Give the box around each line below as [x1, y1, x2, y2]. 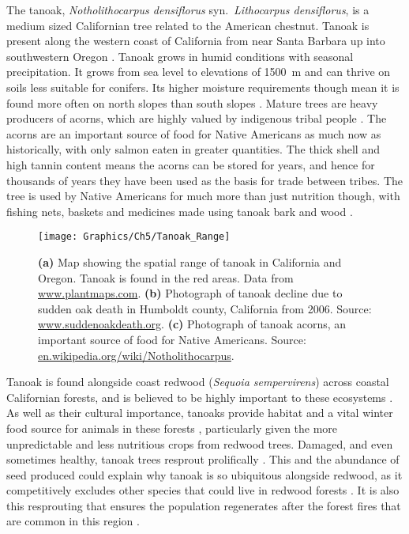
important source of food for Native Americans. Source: [38, 331, 306, 347]
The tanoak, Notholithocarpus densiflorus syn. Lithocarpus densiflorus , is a [6, 2, 370, 17]
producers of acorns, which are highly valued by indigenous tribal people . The [6, 110, 387, 127]
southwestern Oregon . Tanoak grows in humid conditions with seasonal [6, 47, 354, 64]
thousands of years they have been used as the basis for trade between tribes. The [6, 172, 403, 188]
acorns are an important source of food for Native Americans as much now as [6, 125, 381, 142]
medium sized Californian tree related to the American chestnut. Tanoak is [6, 17, 370, 33]
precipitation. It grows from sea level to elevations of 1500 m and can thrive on [6, 63, 391, 80]
